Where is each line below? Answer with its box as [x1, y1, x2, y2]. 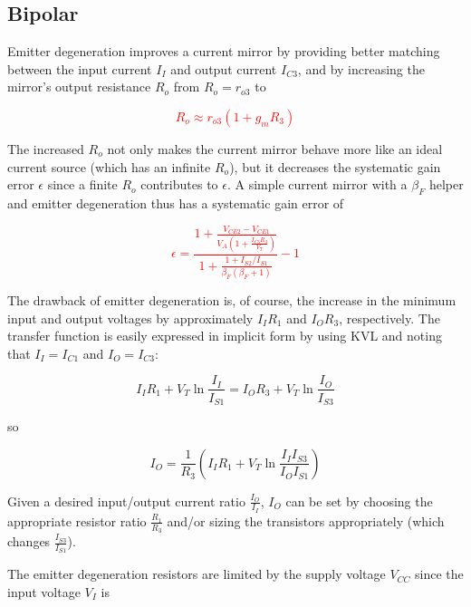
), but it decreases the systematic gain [229, 157, 441, 176]
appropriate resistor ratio [7, 511, 147, 530]
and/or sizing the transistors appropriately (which [167, 511, 445, 530]
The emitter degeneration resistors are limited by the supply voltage [7, 564, 386, 583]
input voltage [7, 582, 81, 601]
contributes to [140, 175, 218, 194]
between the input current [7, 59, 152, 78]
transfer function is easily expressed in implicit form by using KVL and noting [7, 326, 442, 345]
